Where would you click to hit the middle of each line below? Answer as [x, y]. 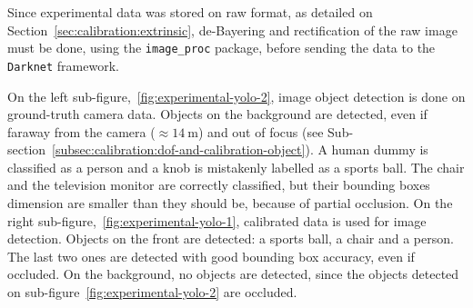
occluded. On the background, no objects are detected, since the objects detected [233, 274]
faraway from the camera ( [81, 131]
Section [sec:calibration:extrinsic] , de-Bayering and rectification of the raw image [232, 30]
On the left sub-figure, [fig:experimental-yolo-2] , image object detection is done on [236, 96]
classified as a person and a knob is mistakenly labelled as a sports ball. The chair [236, 167]
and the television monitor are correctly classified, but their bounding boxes [219, 185]
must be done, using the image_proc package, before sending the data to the [221, 48]
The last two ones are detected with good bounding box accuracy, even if [211, 256]
